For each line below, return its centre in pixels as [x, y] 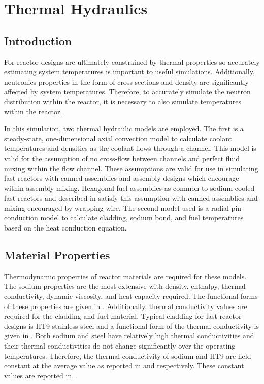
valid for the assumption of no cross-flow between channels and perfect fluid [122, 158]
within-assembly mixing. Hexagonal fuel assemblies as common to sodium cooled [129, 188]
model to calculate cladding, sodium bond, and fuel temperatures [142, 218]
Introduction [38, 40]
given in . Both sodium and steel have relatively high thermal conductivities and [129, 336]
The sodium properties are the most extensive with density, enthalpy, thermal [125, 286]
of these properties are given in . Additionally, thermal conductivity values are [126, 306]
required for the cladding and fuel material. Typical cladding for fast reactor [123, 316]
